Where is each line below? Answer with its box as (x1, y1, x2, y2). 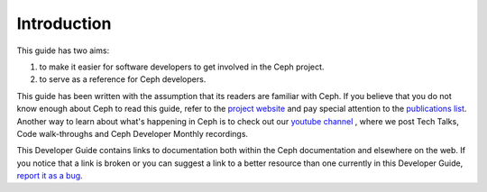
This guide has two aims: (16, 45, 110, 56)
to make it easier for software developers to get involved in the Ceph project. (39, 61, 325, 72)
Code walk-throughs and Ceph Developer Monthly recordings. (16, 128, 248, 139)
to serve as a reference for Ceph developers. (39, 74, 207, 85)
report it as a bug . (16, 170, 83, 181)
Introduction (16, 14, 112, 33)
